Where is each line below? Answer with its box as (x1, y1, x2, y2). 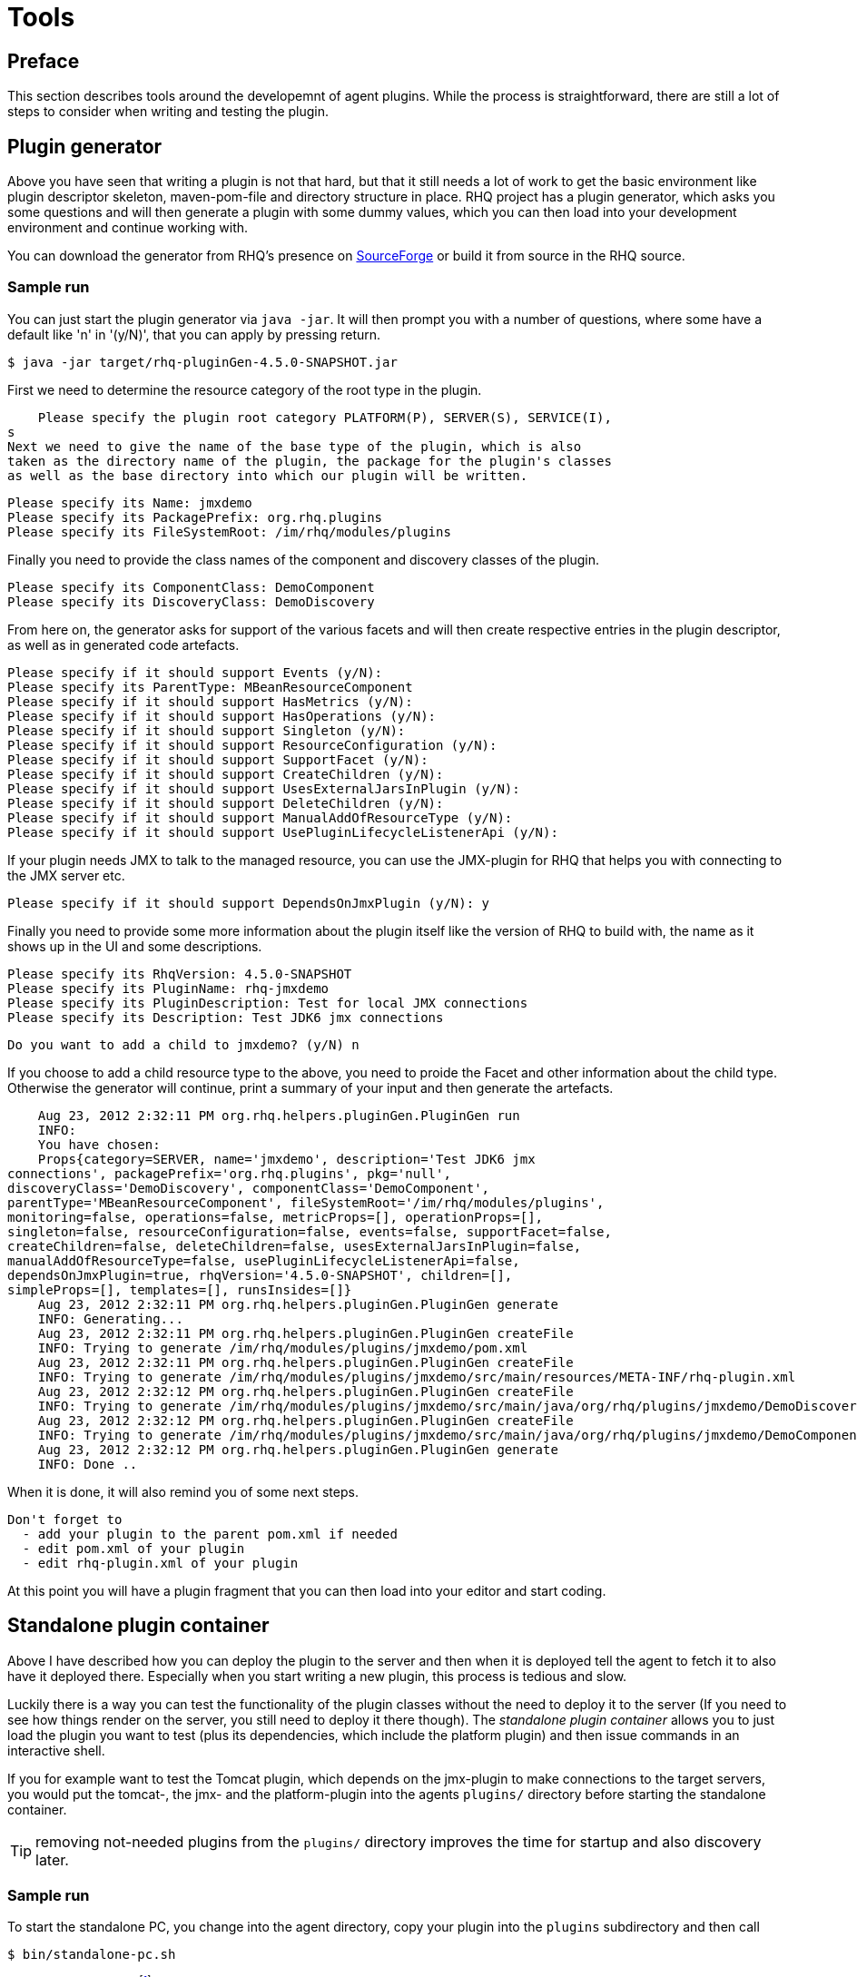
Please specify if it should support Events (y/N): (7, 664, 383, 680)
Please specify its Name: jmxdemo (7, 495, 252, 510)
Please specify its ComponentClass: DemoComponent (7, 579, 375, 595)
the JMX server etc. (7, 867, 125, 883)
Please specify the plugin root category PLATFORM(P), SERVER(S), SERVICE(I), (37, 409, 612, 425)
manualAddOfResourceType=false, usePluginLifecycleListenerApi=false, (7, 1253, 520, 1268)
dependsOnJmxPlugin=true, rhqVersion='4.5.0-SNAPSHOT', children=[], (7, 1267, 513, 1283)
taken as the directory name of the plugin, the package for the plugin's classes (7, 453, 612, 468)
